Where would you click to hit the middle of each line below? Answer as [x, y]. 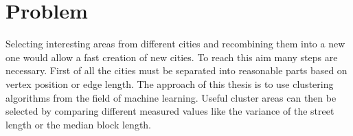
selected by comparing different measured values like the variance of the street [170, 111]
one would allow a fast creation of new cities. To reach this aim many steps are [172, 57]
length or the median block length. [79, 124]
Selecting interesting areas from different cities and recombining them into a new [175, 44]
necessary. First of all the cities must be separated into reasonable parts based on [176, 70]
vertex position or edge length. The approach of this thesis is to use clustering [170, 83]
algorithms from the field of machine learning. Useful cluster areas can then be [171, 97]
